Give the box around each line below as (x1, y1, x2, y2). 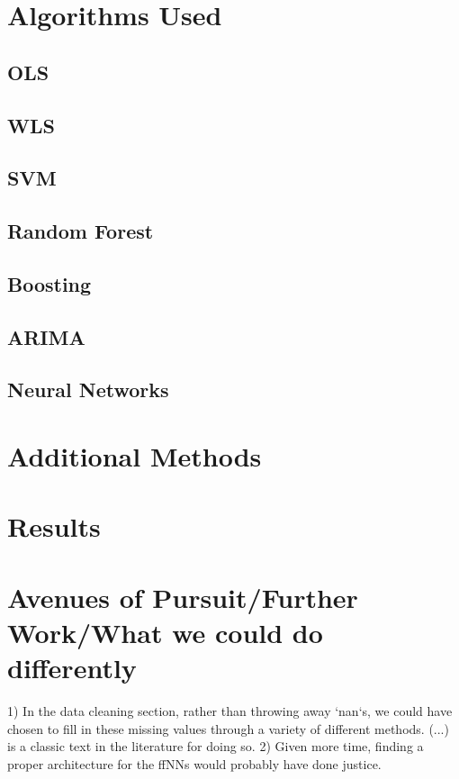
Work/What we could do (7, 613, 323, 650)
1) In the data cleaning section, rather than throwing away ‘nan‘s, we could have (7, 702, 453, 720)
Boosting (7, 269, 92, 297)
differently (7, 649, 137, 686)
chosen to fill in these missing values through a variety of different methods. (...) (7, 719, 449, 738)
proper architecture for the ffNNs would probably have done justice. (7, 754, 382, 773)
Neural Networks (7, 376, 169, 403)
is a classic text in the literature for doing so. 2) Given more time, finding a (7, 737, 424, 756)
